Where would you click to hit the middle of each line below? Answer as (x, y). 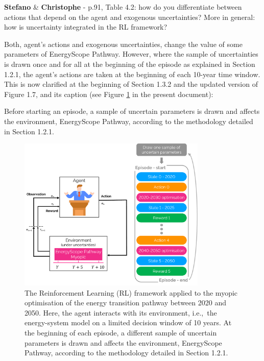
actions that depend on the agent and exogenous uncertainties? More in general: (130, 17)
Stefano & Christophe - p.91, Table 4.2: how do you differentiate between (123, 7)
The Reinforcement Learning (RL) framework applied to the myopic (131, 292)
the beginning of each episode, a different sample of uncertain (121, 332)
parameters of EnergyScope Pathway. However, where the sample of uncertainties (131, 54)
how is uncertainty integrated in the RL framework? (86, 27)
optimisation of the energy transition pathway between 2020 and (125, 303)
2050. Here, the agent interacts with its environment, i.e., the (121, 312)
